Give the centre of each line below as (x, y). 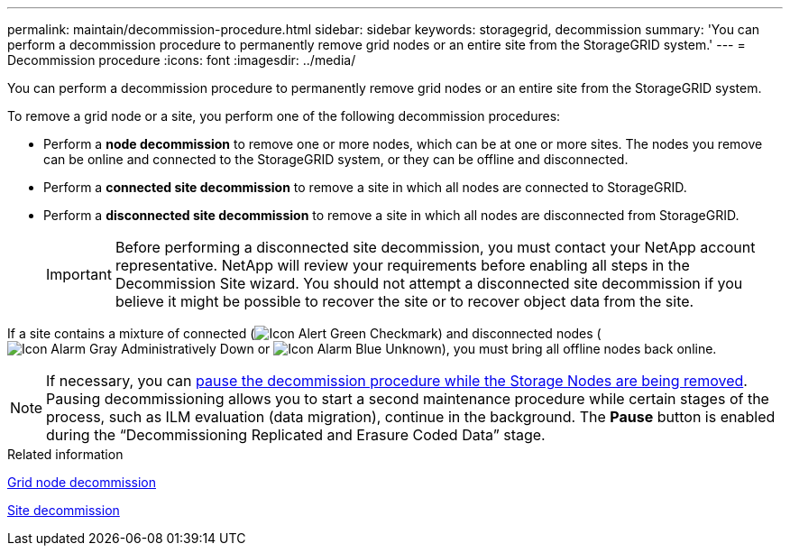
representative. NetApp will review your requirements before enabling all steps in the (402, 265)
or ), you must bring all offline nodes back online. (487, 349)
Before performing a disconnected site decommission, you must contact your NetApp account (435, 247)
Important (79, 274)
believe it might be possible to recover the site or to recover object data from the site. (404, 301)
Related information (65, 454)
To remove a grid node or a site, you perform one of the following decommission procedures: (284, 116)
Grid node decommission (82, 482)
